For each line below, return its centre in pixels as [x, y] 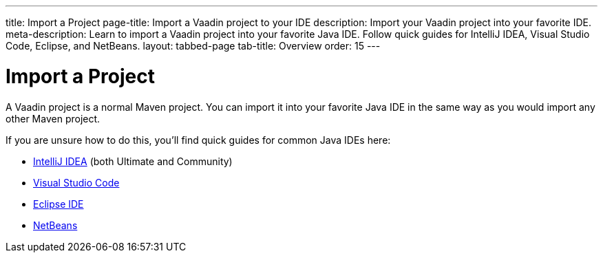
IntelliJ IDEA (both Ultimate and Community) [133, 161]
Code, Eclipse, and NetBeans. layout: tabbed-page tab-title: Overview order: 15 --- [193, 46]
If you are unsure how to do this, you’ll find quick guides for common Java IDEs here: [198, 140]
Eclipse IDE [59, 204]
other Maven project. [53, 118]
